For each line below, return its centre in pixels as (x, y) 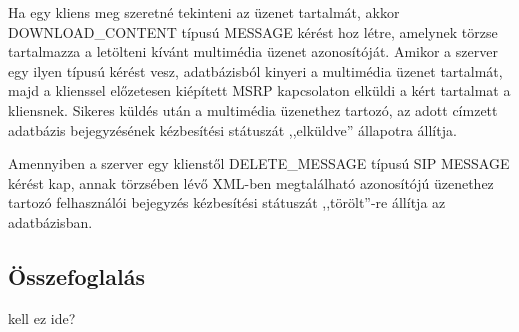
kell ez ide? (42, 317)
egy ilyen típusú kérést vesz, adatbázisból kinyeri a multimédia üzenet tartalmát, (255, 70)
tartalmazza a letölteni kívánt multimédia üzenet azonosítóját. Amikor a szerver (253, 51)
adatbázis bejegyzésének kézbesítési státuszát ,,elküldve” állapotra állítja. (232, 129)
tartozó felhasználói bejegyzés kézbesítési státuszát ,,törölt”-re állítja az (227, 202)
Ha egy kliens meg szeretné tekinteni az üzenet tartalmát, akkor (204, 12)
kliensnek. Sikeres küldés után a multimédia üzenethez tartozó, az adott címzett (253, 109)
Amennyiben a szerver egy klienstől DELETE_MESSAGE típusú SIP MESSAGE (259, 163)
